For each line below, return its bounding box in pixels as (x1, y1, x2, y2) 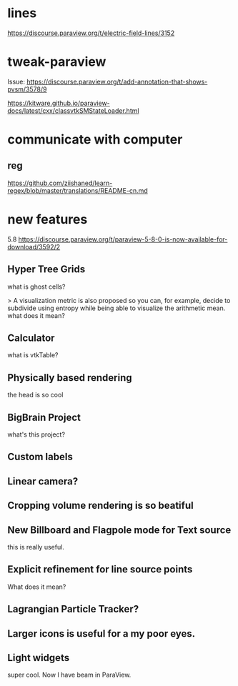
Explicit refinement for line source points (7, 563, 193, 576)
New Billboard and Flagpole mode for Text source (7, 524, 232, 536)
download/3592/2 (7, 242, 61, 251)
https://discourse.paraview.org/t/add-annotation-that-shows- (26, 77, 208, 86)
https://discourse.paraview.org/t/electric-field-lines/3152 (7, 29, 175, 37)
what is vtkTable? (7, 351, 59, 359)
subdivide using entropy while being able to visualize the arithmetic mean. (7, 304, 226, 312)
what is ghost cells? (7, 282, 66, 291)
